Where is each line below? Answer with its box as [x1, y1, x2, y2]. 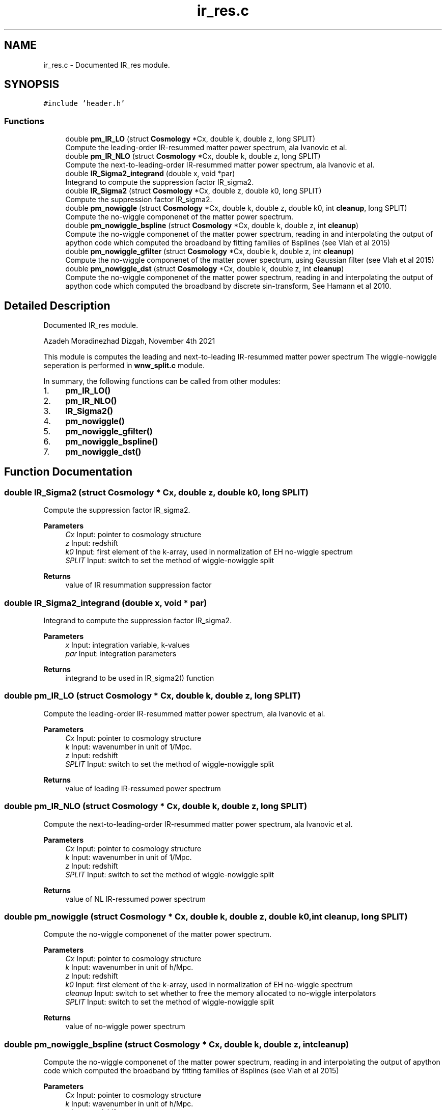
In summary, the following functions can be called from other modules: [43, 377, 281, 386]
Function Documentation [4, 465, 132, 479]
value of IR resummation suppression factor [65, 580, 212, 590]
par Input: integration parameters [65, 649, 177, 658]
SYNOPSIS [4, 78, 60, 91]
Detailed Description [4, 299, 110, 312]
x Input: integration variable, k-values [65, 641, 190, 649]
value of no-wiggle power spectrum [65, 1022, 185, 1031]
